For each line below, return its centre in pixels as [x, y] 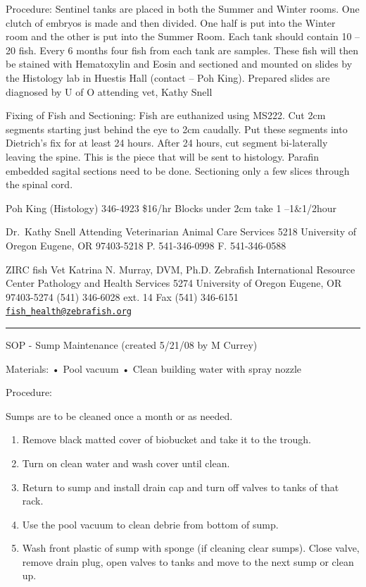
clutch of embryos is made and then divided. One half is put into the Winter [171, 22]
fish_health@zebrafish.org [69, 312]
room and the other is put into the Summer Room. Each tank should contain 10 [179, 36]
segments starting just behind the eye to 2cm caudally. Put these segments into [177, 129]
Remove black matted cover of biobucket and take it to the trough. [166, 439]
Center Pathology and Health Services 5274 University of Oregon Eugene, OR [174, 283]
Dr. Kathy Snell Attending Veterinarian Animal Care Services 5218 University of [181, 231]
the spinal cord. [39, 184]
